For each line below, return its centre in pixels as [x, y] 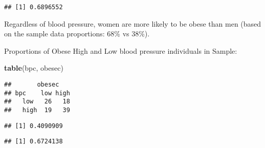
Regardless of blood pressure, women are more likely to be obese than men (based [133, 23]
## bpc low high [37, 93]
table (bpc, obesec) [34, 68]
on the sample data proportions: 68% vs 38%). [77, 34]
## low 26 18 [37, 102]
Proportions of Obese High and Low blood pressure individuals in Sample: [121, 50]
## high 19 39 [37, 110]
